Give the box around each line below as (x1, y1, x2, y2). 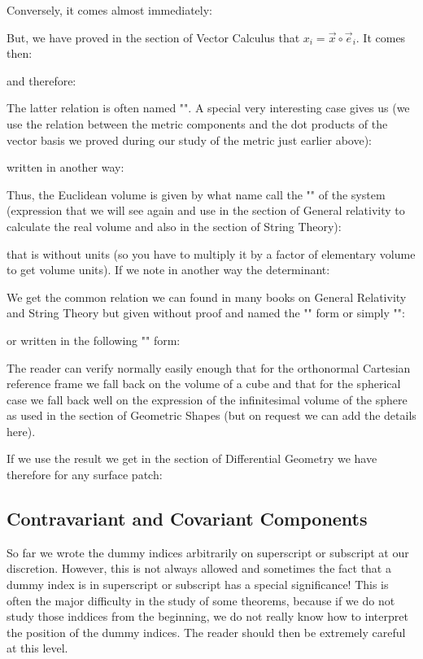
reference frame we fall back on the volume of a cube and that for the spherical (7, 375, 401, 392)
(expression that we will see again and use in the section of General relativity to (7, 202, 405, 219)
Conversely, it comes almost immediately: (7, 2, 213, 18)
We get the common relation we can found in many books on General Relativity (7, 288, 407, 305)
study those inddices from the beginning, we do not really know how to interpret (7, 608, 408, 625)
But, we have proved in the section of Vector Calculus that (7, 28, 300, 46)
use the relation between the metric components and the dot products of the (7, 115, 388, 132)
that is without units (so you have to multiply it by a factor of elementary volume (7, 245, 416, 262)
